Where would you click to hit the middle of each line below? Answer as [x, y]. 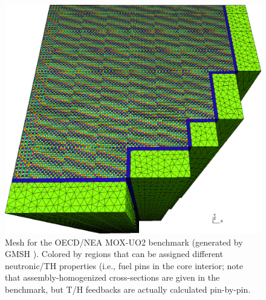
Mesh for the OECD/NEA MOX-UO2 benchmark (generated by [124, 242]
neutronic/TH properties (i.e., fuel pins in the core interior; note [124, 265]
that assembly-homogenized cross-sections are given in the [112, 277]
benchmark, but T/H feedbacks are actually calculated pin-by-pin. [128, 289]
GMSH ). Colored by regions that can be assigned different [114, 254]
